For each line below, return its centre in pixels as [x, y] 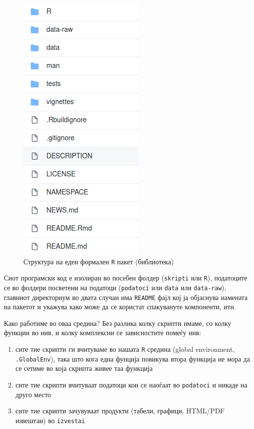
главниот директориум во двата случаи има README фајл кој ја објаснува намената [126, 297]
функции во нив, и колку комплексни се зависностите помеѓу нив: [103, 332]
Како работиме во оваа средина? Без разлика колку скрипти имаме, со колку [118, 323]
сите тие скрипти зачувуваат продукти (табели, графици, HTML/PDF [120, 411]
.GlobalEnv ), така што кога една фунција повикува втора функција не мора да [133, 358]
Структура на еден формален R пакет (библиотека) [99, 261]
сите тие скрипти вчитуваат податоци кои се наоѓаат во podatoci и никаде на [131, 384]
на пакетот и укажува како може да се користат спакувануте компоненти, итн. [120, 307]
